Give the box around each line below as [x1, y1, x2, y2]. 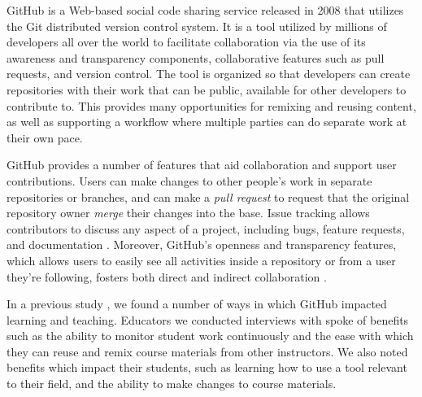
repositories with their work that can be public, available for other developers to [7, 81, 407, 98]
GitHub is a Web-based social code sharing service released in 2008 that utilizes [7, 2, 404, 18]
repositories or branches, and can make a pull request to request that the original [7, 188, 410, 205]
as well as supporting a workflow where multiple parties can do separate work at [7, 113, 407, 130]
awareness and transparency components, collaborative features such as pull [7, 49, 385, 66]
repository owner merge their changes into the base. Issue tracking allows [7, 204, 370, 221]
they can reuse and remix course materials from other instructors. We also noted [7, 342, 408, 360]
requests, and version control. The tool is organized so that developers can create [7, 65, 411, 82]
